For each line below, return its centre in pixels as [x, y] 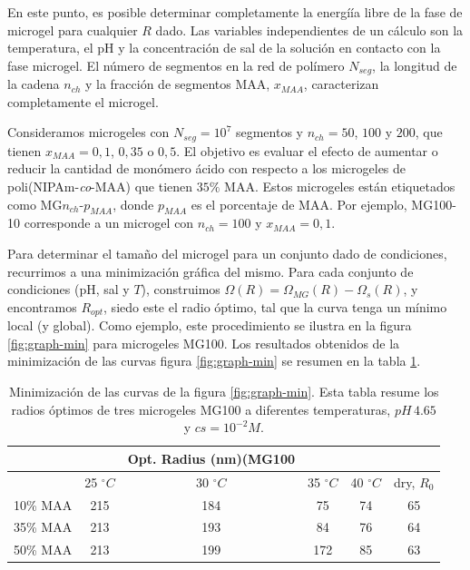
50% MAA [43, 550]
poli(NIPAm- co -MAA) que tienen [100, 187]
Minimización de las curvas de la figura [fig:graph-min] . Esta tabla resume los [224, 392]
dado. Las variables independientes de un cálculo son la [309, 29]
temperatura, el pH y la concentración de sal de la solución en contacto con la [224, 48]
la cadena [34, 84]
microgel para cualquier [73, 29]
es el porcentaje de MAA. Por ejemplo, [299, 204]
